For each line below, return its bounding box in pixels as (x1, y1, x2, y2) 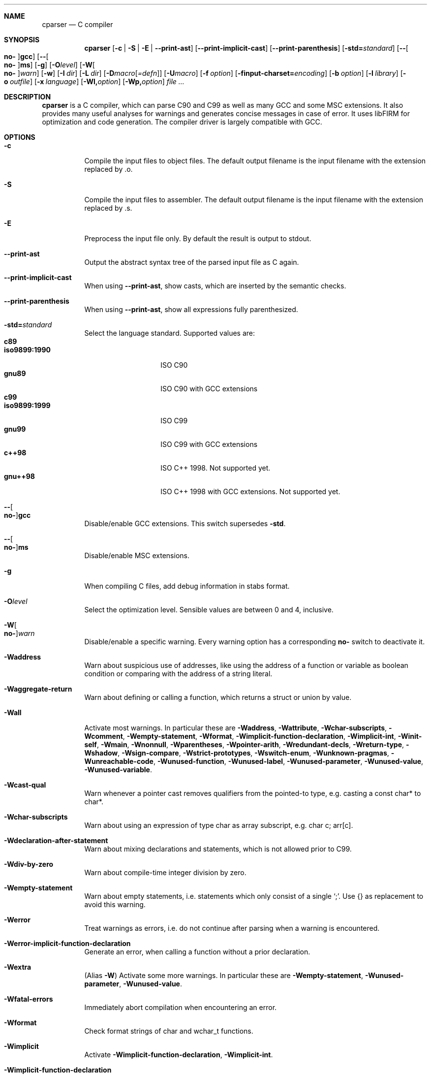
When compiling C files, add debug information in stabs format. (84, 582, 290, 590)
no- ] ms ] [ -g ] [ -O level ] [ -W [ (4, 61, 95, 69)
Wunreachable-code (84, 757, 154, 765)
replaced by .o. (84, 165, 133, 173)
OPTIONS (4, 133, 35, 141)
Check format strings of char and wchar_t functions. (84, 1027, 253, 1035)
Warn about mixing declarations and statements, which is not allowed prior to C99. (84, 845, 352, 853)
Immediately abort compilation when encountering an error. (84, 1003, 277, 1012)
